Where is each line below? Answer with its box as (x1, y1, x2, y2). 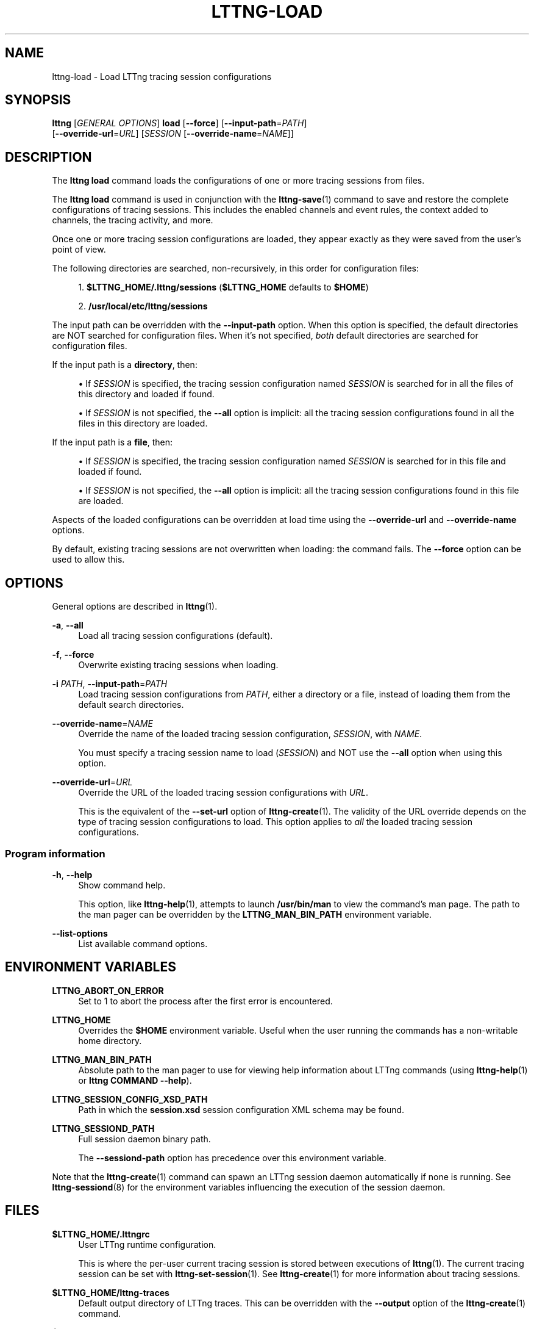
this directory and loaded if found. (78, 389, 215, 400)
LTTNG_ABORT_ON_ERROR (52, 985, 164, 996)
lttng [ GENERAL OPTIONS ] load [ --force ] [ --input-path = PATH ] (52, 118, 307, 129)
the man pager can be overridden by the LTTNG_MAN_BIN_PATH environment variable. (78, 909, 432, 920)
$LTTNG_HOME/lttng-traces (52, 1287, 169, 1298)
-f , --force (52, 649, 94, 660)
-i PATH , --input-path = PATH (52, 679, 168, 690)
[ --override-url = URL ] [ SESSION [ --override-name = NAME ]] (52, 128, 294, 139)
